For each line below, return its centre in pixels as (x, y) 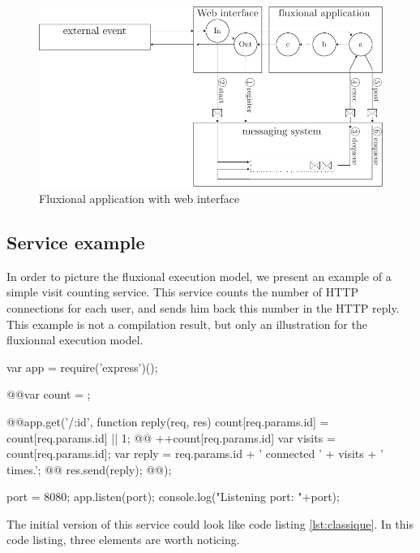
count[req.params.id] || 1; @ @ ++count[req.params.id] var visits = (171, 437)
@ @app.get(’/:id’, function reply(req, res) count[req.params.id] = (168, 421)
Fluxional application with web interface (139, 198)
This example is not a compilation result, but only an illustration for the (187, 324)
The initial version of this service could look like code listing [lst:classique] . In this (210, 523)
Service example (76, 242)
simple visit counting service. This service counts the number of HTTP (182, 292)
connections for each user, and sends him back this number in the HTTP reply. (203, 307)
